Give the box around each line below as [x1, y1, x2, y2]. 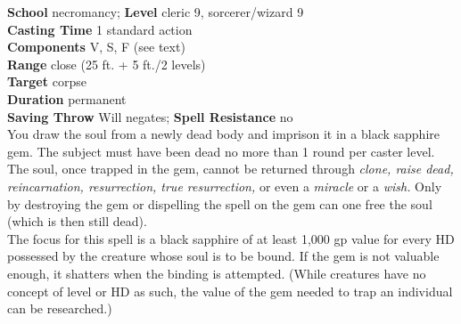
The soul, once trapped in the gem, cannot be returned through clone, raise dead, [7, 159, 454, 178]
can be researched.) [7, 299, 112, 318]
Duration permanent [7, 89, 127, 108]
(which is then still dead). [7, 212, 147, 231]
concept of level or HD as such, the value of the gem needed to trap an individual [7, 281, 453, 300]
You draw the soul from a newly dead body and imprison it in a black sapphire [7, 125, 440, 143]
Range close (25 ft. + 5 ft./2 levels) [7, 54, 206, 73]
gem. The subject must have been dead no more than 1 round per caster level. [7, 142, 435, 160]
